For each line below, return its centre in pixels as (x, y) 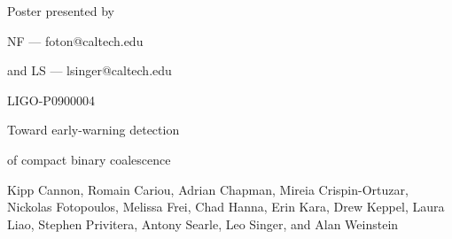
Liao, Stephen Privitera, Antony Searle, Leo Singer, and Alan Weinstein (203, 224)
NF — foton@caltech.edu (75, 40)
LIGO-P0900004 (51, 100)
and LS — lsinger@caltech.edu (90, 70)
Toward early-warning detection (94, 130)
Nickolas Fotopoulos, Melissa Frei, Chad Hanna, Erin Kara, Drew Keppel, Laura (226, 207)
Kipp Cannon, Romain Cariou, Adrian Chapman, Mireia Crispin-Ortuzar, (208, 189)
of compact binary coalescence (89, 159)
